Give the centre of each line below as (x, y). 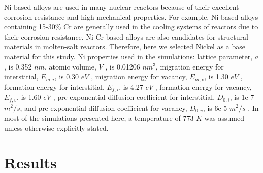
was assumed (224, 117)
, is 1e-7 (242, 97)
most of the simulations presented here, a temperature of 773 (99, 117)
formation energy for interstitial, (54, 86)
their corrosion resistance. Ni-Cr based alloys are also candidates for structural (126, 36)
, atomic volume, (70, 66)
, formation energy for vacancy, (203, 86)
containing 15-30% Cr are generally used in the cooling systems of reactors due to (131, 27)
